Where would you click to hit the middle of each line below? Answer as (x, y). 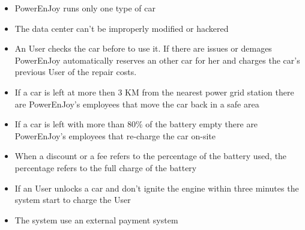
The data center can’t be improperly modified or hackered (122, 28)
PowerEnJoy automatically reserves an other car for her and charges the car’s (157, 60)
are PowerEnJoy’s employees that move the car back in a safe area (137, 104)
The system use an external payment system (96, 219)
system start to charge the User (73, 200)
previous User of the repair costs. (76, 72)
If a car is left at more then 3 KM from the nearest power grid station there (154, 92)
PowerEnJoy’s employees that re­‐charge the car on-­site (115, 135)
